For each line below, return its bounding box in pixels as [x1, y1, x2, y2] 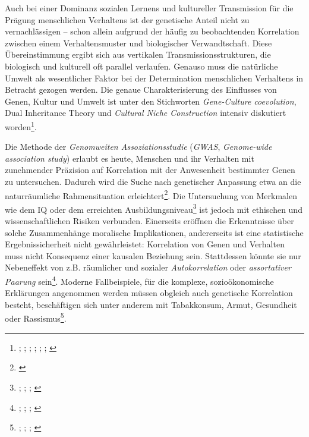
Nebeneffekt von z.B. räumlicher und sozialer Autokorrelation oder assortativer [5, 261, 291, 273]
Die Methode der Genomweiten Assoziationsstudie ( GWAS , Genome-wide [5, 140, 272, 153]
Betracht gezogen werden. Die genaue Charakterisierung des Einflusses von [5, 83, 277, 96]
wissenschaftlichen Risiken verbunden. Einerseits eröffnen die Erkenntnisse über [5, 215, 294, 227]
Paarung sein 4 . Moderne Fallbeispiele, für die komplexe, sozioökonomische [5, 273, 274, 287]
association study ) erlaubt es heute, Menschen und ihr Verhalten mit [5, 152, 254, 164]
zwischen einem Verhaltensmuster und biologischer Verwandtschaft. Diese [5, 36, 272, 49]
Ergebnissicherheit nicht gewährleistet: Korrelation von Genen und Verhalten [5, 238, 285, 250]
